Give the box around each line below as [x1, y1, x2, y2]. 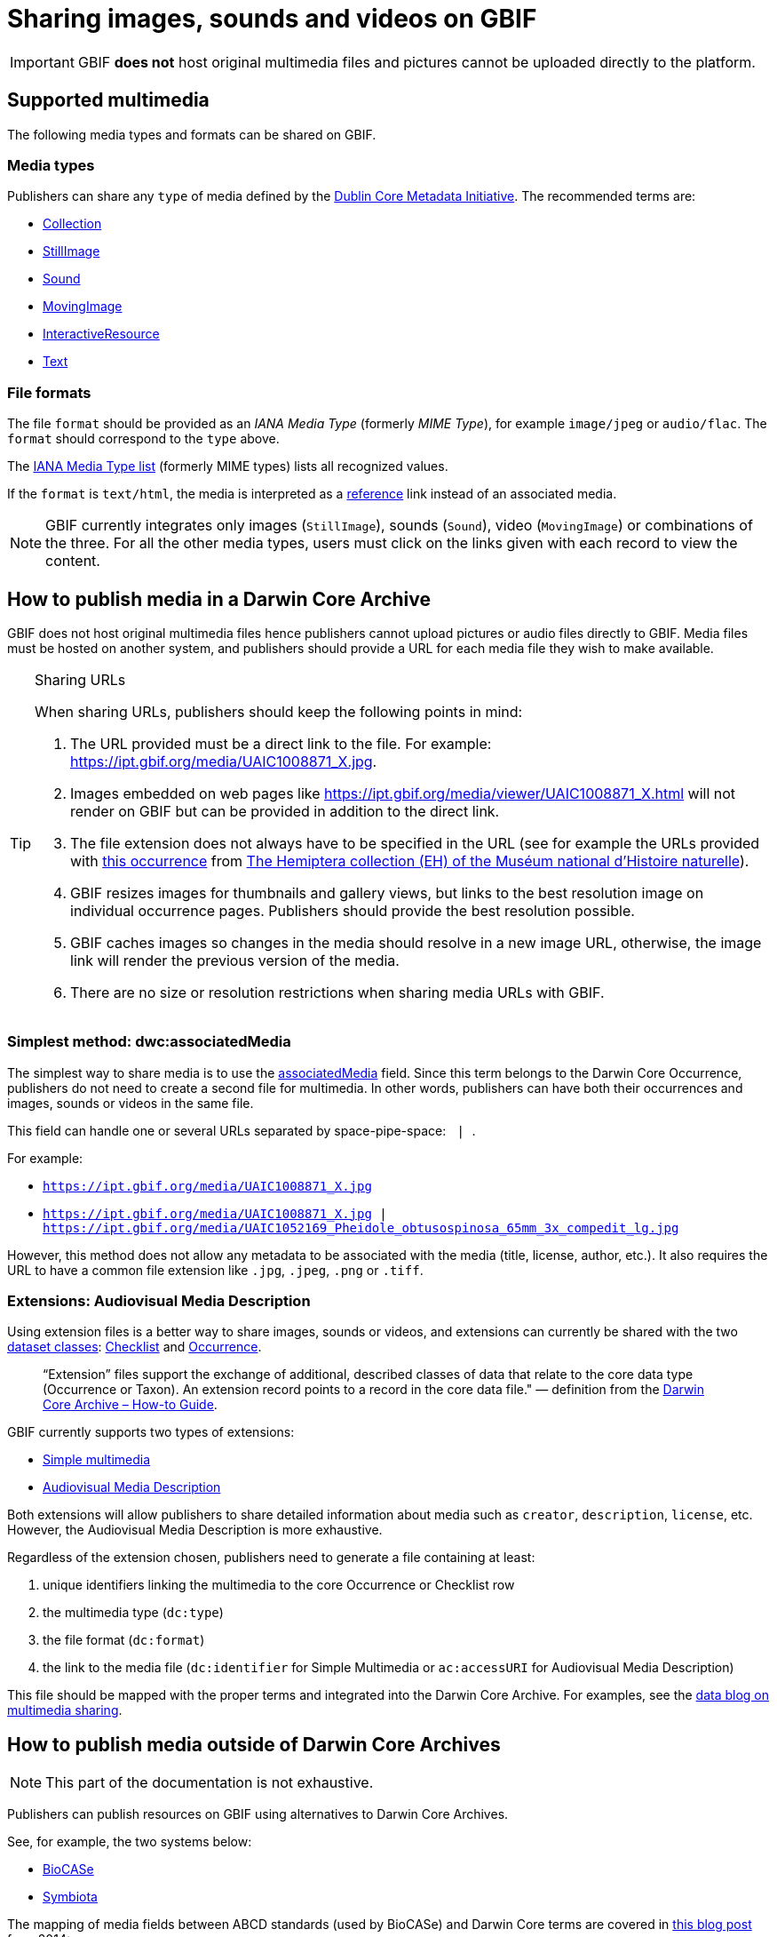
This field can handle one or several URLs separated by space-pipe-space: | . [7, 1122, 476, 1138]
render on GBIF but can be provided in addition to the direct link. [70, 801, 500, 820]
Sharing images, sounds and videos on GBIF [7, 4, 537, 34]
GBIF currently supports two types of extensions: [7, 1424, 295, 1440]
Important [10, 52, 75, 71]
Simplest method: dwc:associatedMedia [7, 1032, 291, 1051]
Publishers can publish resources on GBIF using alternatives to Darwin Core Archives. [7, 1806, 509, 1822]
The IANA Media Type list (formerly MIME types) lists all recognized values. [7, 458, 448, 474]
